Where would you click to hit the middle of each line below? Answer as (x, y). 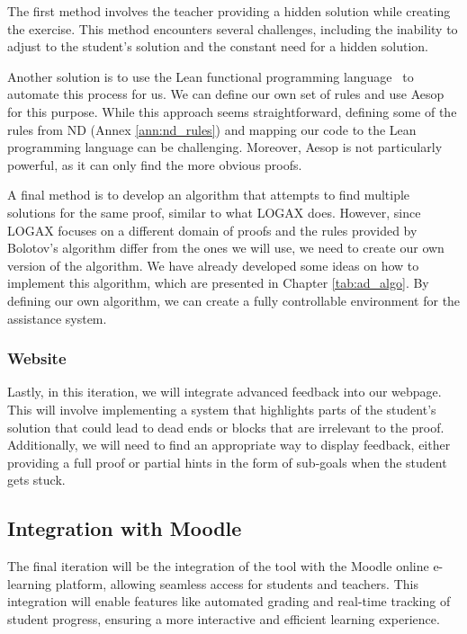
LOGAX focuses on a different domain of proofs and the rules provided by (212, 230)
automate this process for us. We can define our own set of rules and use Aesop (226, 94)
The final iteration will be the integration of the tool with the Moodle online (218, 566)
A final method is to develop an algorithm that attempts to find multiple (209, 195)
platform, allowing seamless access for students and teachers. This (237, 583)
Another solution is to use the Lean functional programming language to (211, 76)
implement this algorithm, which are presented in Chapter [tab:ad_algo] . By (218, 283)
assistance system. (57, 318)
